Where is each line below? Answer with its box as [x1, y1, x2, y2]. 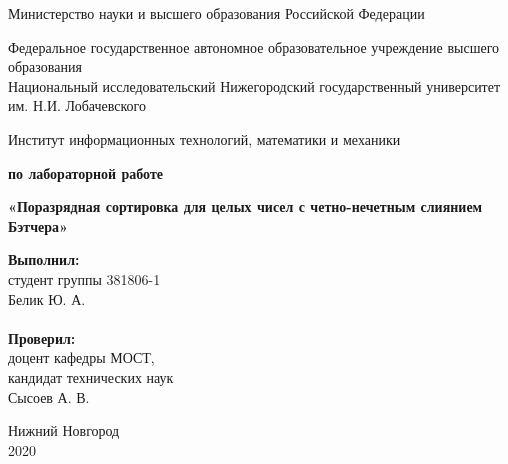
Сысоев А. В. [8, 386, 90, 407]
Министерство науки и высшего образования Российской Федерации [8, 3, 425, 23]
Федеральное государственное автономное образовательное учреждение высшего [8, 36, 500, 57]
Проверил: [8, 327, 76, 348]
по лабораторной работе [8, 162, 164, 183]
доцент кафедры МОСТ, [8, 347, 155, 368]
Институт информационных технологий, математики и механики [8, 128, 401, 149]
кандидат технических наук [8, 366, 174, 387]
